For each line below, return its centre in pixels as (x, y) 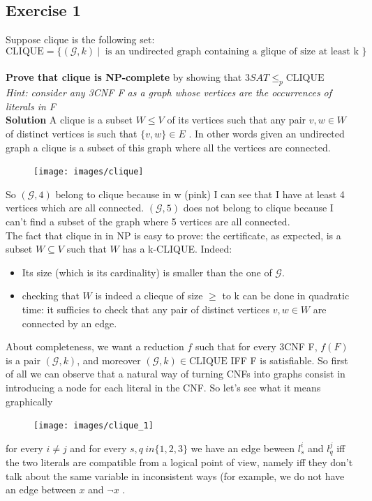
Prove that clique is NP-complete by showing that (124, 77)
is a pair (23, 360)
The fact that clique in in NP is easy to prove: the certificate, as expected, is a (173, 235)
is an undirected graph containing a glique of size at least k (232, 51)
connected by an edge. (69, 323)
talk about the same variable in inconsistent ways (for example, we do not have (175, 476)
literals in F (31, 106)
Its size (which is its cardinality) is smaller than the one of (147, 272)
